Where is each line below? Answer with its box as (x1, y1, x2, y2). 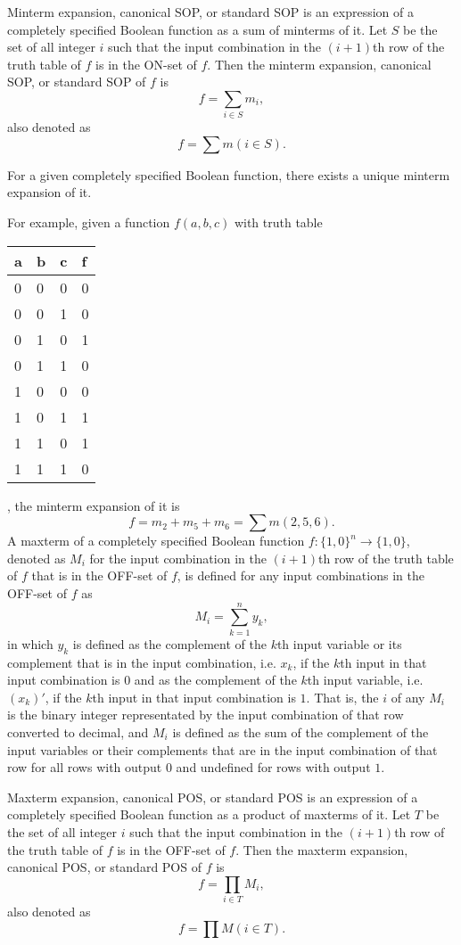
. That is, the (306, 687, 379, 706)
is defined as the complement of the (72, 634, 267, 653)
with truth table (234, 213, 323, 232)
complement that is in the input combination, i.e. (7, 653, 276, 671)
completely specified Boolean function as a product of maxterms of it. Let (7, 805, 411, 824)
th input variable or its (276, 634, 402, 653)
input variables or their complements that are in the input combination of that (7, 740, 438, 759)
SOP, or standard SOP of (7, 72, 146, 91)
